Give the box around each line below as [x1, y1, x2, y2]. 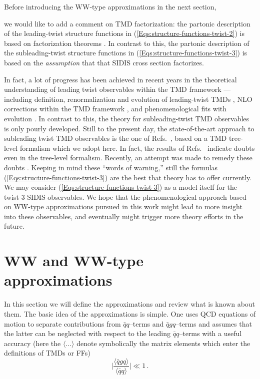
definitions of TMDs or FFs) [4, 348, 90, 358]
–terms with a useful [179, 328, 242, 339]
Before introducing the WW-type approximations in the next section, [4, 1, 216, 11]
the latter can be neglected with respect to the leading [4, 328, 171, 339]
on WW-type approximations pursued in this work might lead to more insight [4, 201, 242, 212]
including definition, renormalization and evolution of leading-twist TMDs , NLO [4, 93, 252, 104]
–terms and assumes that [175, 318, 252, 329]
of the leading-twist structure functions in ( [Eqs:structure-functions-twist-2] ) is [4, 28, 244, 38]
